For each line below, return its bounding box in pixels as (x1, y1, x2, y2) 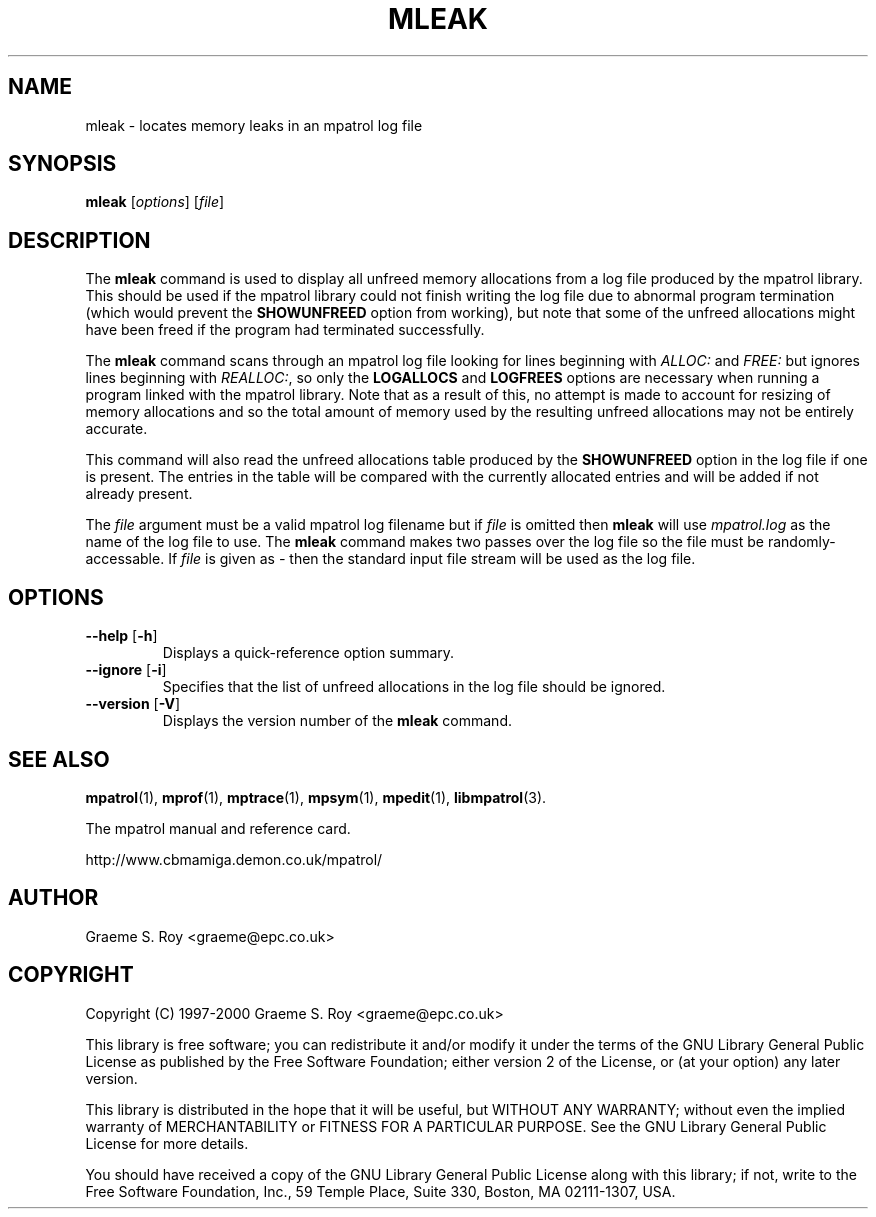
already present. (85, 485, 193, 503)
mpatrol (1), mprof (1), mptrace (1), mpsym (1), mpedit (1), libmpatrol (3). (85, 788, 547, 806)
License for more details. (85, 1134, 249, 1152)
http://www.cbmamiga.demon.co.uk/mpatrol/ (85, 850, 383, 868)
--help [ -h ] (85, 627, 158, 645)
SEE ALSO (8, 746, 110, 772)
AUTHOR (8, 885, 99, 911)
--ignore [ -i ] (85, 661, 167, 679)
